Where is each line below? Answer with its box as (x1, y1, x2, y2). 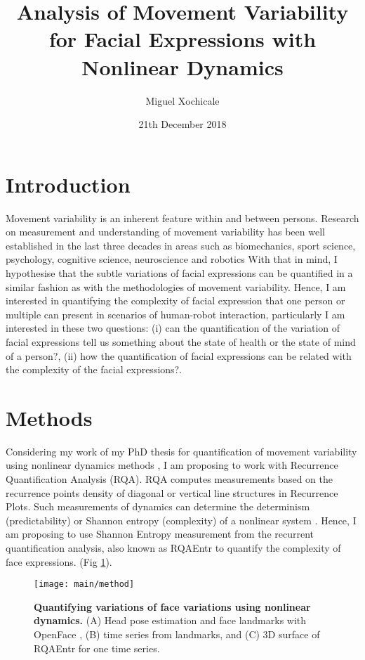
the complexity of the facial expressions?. (6, 362, 182, 377)
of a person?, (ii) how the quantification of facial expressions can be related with (6, 348, 352, 363)
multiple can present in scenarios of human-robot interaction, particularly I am (6, 306, 345, 321)
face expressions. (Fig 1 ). (6, 554, 112, 569)
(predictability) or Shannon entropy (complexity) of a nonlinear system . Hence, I (6, 512, 357, 527)
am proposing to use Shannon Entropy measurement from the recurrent (6, 526, 314, 541)
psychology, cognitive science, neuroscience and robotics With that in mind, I (6, 252, 338, 266)
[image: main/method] (34, 579, 135, 590)
